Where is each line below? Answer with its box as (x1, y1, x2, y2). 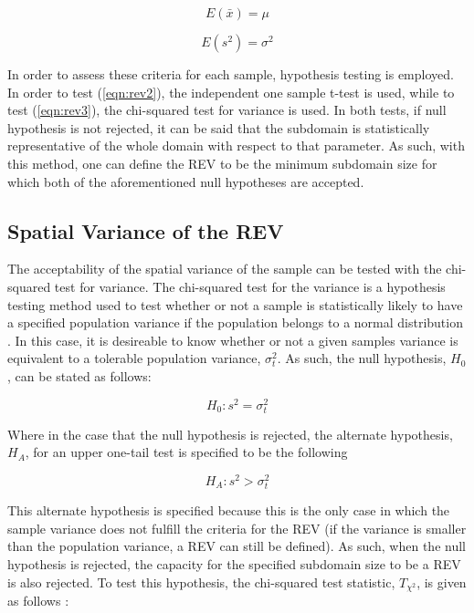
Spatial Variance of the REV (7, 216, 284, 244)
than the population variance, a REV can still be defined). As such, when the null (7, 536, 466, 556)
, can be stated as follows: (7, 366, 152, 385)
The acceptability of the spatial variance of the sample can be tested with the (7, 259, 442, 278)
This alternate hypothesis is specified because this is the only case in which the (7, 501, 450, 520)
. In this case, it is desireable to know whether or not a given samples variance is (7, 330, 458, 349)
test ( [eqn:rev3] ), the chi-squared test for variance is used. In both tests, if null (7, 100, 447, 119)
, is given (416, 572, 467, 591)
